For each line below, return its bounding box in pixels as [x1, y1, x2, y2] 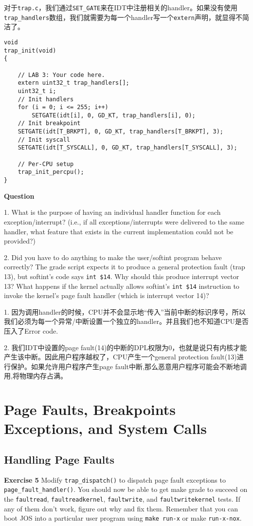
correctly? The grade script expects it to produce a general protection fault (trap [4, 262, 245, 272]
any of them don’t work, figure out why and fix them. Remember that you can [4, 503, 238, 513]
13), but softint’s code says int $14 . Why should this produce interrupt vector [4, 271, 239, 281]
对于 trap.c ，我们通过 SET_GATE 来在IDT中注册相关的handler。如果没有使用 [4, 2, 238, 12]
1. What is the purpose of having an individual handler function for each [4, 207, 221, 217]
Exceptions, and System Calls [4, 418, 207, 438]
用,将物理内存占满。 [4, 371, 67, 381]
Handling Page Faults [4, 451, 115, 467]
